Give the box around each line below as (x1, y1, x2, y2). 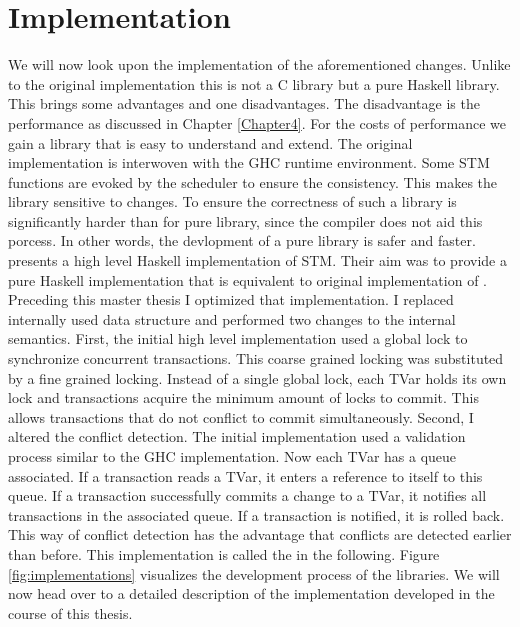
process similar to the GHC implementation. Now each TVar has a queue (8, 446, 457, 466)
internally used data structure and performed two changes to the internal (8, 308, 456, 329)
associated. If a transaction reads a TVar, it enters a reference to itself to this (8, 465, 483, 486)
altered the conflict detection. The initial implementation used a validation (8, 426, 466, 447)
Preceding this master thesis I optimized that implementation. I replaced (8, 289, 454, 310)
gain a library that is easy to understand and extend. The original (8, 132, 413, 153)
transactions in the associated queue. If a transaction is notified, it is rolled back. (8, 504, 505, 525)
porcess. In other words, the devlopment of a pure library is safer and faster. (8, 230, 476, 251)
